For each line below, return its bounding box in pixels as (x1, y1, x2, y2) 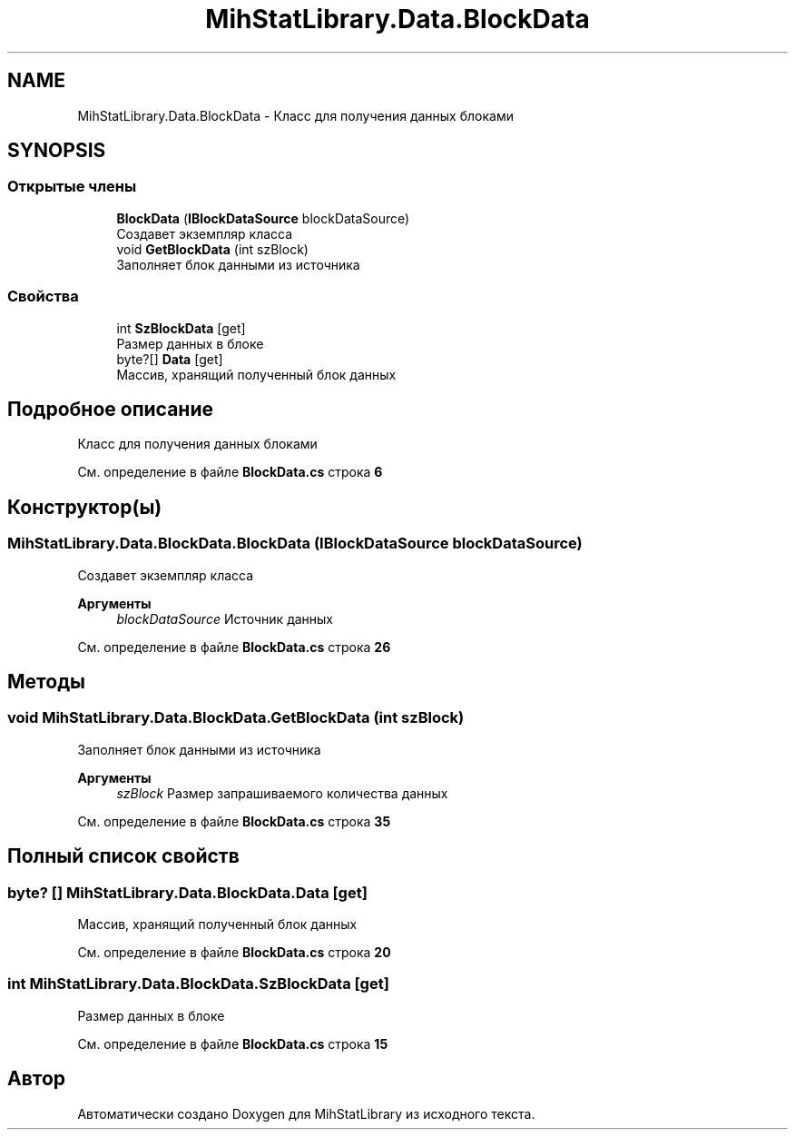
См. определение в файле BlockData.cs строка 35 (77, 813, 391, 829)
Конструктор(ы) (7, 495, 162, 519)
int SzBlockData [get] (116, 320, 246, 336)
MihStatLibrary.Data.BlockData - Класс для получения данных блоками (77, 107, 514, 124)
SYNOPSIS (7, 139, 106, 163)
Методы (7, 670, 85, 694)
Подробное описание (7, 397, 213, 420)
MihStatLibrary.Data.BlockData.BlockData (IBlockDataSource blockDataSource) (7, 534, 583, 553)
